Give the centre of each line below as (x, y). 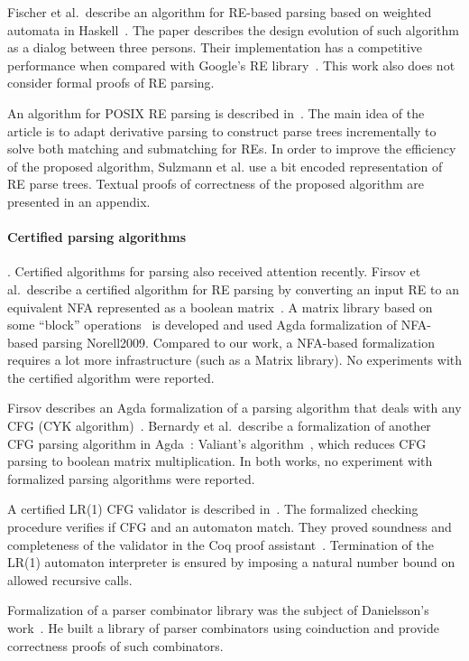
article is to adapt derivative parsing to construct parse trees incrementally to (222, 130)
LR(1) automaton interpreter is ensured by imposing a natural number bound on (231, 562)
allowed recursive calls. (70, 579)
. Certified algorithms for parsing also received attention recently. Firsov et (214, 271)
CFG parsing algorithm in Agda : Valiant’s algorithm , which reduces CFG (217, 443)
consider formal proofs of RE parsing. (111, 83)
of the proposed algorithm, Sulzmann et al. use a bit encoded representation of (225, 166)
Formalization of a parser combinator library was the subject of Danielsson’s (218, 610)
